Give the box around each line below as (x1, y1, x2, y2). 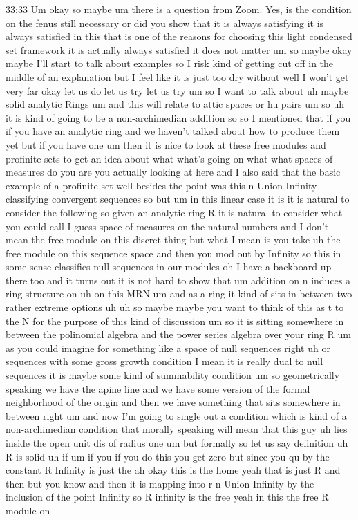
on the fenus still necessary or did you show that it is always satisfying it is (6, 15, 324, 30)
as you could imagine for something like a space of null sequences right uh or (6, 340, 330, 355)
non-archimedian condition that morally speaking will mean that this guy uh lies (6, 422, 348, 436)
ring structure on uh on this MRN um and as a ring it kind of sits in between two (6, 286, 352, 301)
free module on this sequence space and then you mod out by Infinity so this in (6, 245, 341, 260)
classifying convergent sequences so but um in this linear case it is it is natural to (6, 192, 350, 206)
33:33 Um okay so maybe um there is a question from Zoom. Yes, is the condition (6, 2, 352, 16)
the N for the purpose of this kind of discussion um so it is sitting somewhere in (6, 313, 344, 328)
